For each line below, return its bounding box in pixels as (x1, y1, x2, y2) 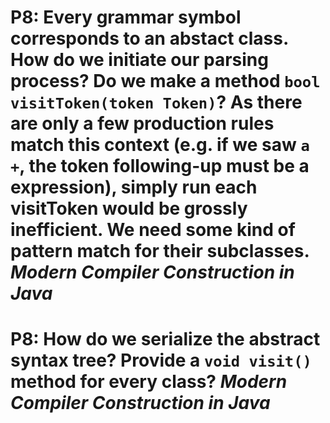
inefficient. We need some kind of (10, 219, 296, 241)
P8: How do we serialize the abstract (10, 328, 321, 351)
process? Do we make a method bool (10, 70, 321, 93)
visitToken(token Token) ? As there (10, 91, 303, 114)
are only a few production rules (10, 112, 275, 135)
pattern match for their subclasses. (10, 240, 310, 263)
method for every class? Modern (10, 371, 288, 393)
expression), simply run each (10, 176, 258, 199)
